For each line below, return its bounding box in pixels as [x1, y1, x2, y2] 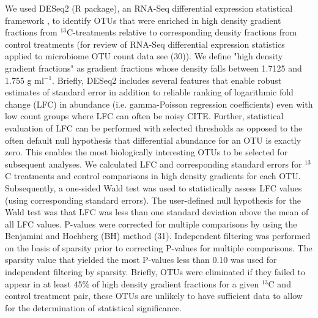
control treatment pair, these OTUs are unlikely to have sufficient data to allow [5, 289, 303, 302]
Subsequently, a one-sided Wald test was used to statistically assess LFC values [5, 181, 302, 194]
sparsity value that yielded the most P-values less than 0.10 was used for [5, 253, 277, 266]
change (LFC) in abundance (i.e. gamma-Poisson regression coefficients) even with [5, 97, 313, 110]
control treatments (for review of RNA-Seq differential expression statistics [5, 37, 285, 50]
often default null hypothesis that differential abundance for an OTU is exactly [5, 133, 301, 146]
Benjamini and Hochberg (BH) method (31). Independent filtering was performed [5, 229, 311, 242]
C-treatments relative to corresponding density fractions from [66, 26, 297, 39]
